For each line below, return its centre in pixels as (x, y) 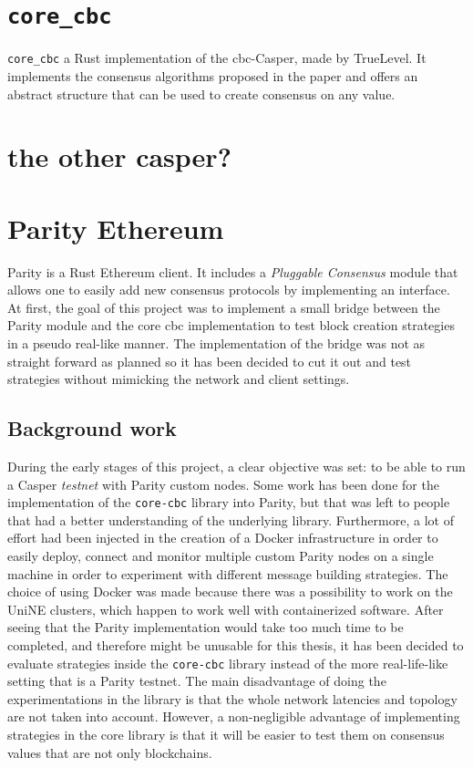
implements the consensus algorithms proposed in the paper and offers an (213, 75)
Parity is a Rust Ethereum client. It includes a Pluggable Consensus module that (233, 271)
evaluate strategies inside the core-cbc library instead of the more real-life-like (228, 663)
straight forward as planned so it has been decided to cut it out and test (210, 361)
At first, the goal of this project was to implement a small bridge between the (224, 307)
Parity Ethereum (116, 228)
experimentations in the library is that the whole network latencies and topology (232, 698)
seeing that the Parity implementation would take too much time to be (206, 627)
